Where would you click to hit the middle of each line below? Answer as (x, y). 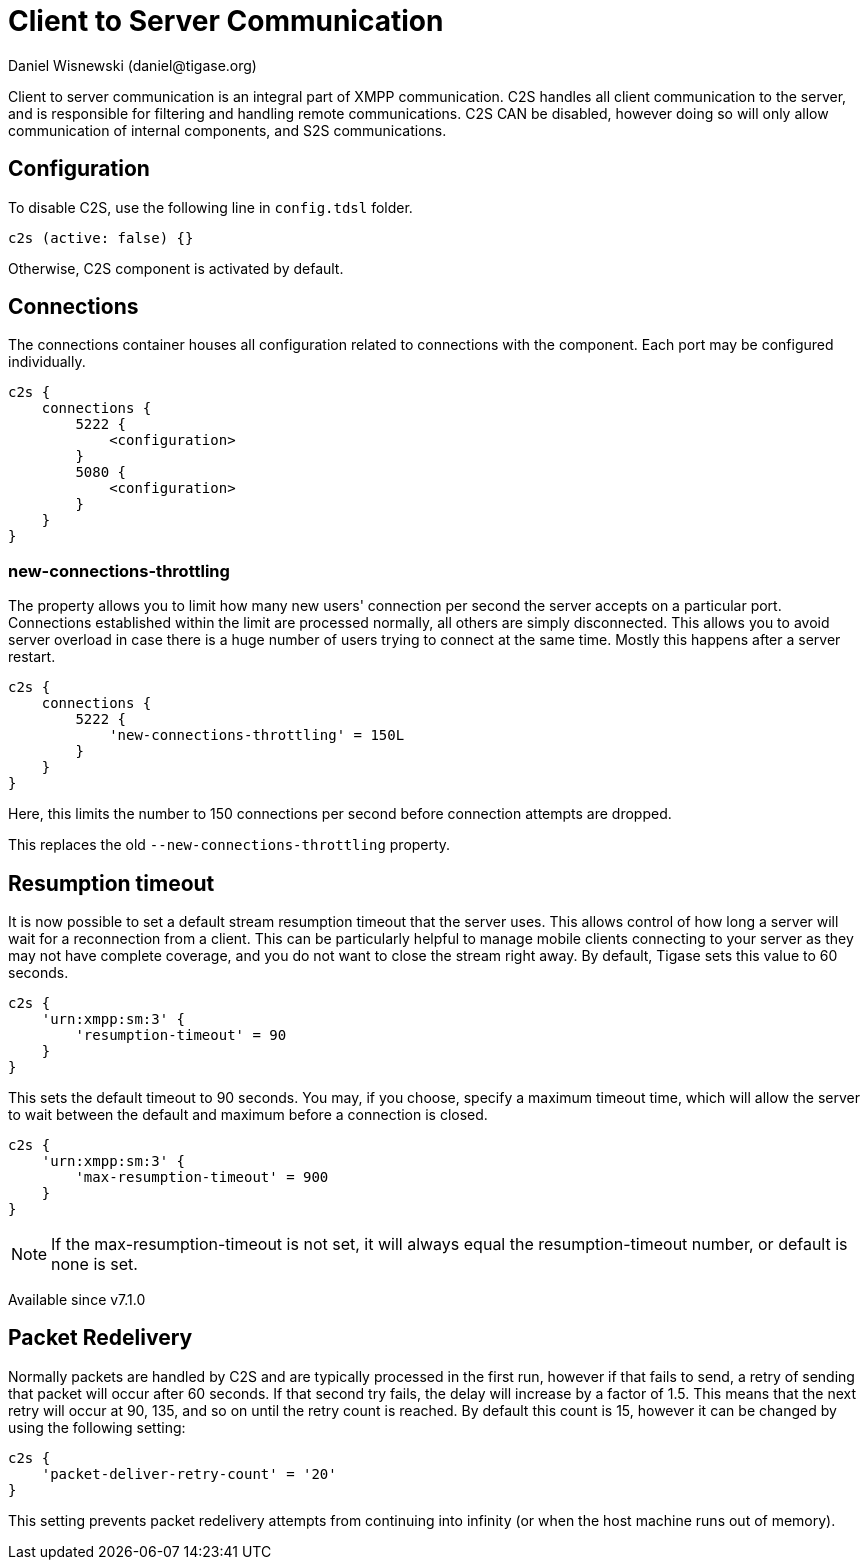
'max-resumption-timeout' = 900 (202, 1177)
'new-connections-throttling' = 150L (257, 735)
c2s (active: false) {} (101, 237)
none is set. (94, 1264)
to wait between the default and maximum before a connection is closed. (248, 1115)
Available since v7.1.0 (77, 1300)
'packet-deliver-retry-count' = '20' (189, 1473)
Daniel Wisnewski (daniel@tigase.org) (132, 65)
